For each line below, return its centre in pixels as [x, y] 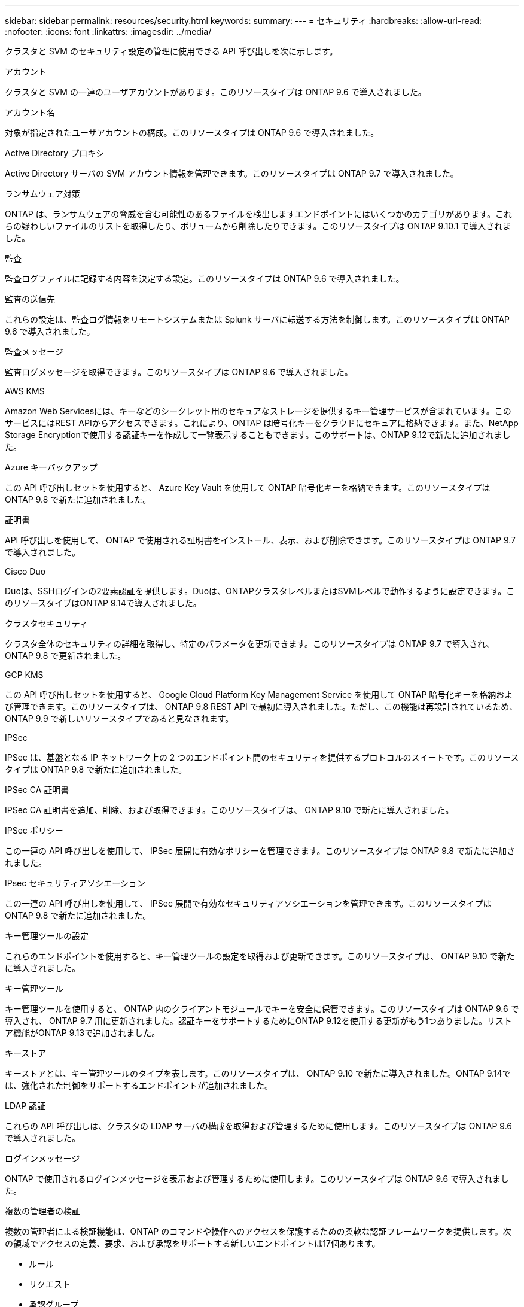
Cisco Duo [25, 571]
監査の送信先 [30, 299]
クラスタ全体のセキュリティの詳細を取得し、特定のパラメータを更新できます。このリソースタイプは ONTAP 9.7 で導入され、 [250, 644]
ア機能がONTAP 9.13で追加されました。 [83, 1033]
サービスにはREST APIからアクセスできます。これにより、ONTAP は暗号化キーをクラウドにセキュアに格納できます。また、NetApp [262, 423]
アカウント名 [30, 112]
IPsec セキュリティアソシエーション [75, 883]
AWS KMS [25, 391]
